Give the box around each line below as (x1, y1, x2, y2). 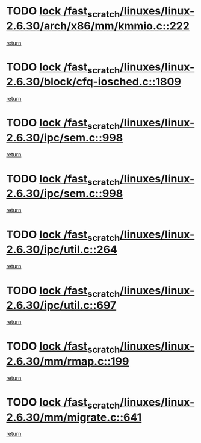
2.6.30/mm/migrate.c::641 (6, 410, 142, 424)
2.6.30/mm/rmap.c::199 (6, 354, 129, 368)
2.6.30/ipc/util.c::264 (6, 243, 117, 256)
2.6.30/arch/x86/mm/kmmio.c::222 (6, 19, 190, 33)
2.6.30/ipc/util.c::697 (6, 299, 117, 312)
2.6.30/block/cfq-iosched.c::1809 (6, 75, 182, 88)
